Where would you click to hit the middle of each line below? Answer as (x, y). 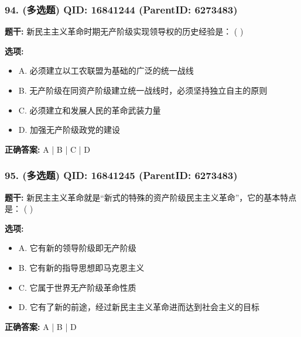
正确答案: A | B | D (41, 326)
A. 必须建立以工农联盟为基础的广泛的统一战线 (106, 71)
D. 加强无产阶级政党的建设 (69, 130)
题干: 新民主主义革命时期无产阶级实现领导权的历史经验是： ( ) (124, 31)
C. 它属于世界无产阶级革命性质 (77, 287)
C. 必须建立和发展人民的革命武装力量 (90, 110)
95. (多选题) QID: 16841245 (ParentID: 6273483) (121, 175)
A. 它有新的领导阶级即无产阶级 (77, 248)
